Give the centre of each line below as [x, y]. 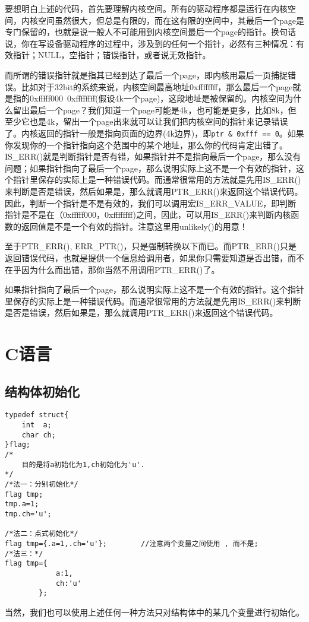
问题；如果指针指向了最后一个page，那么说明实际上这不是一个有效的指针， [150, 168]
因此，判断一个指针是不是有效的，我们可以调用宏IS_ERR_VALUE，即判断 [151, 203]
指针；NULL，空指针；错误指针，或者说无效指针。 [112, 55]
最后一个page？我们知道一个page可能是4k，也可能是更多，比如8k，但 [163, 110]
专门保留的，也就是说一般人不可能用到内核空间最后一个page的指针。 [138, 32]
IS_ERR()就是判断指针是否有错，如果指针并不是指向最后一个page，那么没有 [153, 156]
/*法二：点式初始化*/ [42, 534]
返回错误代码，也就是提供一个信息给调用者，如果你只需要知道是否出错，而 [150, 257]
